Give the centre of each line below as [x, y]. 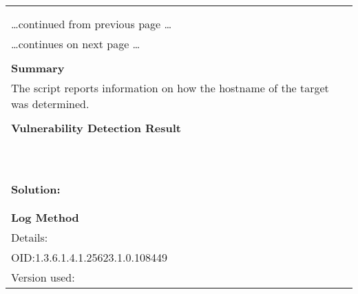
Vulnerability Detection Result [96, 128]
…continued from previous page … [92, 24]
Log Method [45, 217]
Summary [38, 68]
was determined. [50, 104]
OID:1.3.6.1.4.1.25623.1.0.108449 [89, 257]
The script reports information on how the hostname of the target [170, 88]
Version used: [43, 277]
